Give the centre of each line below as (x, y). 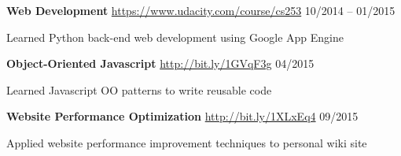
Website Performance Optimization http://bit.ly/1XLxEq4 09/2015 (182, 116)
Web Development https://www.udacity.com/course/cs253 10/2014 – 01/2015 (201, 10)
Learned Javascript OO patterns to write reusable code (139, 89)
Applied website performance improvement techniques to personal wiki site (187, 142)
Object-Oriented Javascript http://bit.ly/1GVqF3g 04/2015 (160, 63)
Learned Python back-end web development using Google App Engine (175, 37)
